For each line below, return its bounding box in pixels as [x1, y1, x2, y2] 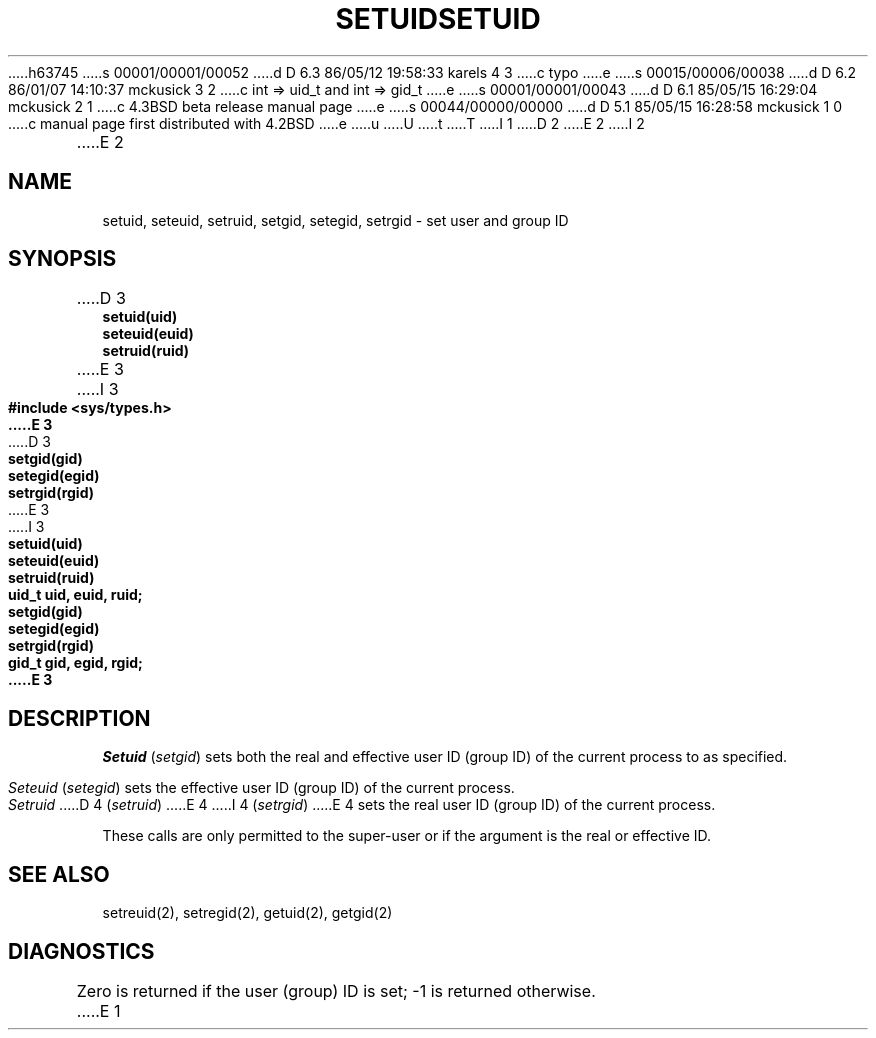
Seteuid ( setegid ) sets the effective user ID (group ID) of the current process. [8, 779, 515, 797]
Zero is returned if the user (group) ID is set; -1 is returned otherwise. [76, 980, 596, 1001]
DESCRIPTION [8, 705, 151, 731]
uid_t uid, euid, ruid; [8, 586, 143, 604]
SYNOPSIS [8, 246, 117, 272]
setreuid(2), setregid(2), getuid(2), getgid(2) [102, 904, 393, 922]
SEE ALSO [8, 861, 110, 887]
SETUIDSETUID [335, 2, 541, 36]
